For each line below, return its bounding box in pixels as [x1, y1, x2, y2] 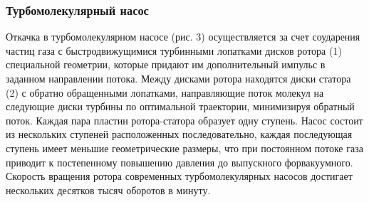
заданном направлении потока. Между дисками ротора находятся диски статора [6, 71, 351, 85]
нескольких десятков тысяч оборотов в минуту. [6, 182, 211, 197]
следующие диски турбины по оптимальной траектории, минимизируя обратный [6, 99, 355, 114]
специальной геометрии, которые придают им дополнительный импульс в [6, 57, 326, 72]
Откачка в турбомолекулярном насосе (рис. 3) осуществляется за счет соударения [6, 29, 360, 44]
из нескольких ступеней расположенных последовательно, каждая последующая [6, 127, 353, 142]
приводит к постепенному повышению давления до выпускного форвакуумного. [6, 154, 353, 169]
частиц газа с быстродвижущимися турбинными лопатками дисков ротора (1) [6, 43, 342, 58]
